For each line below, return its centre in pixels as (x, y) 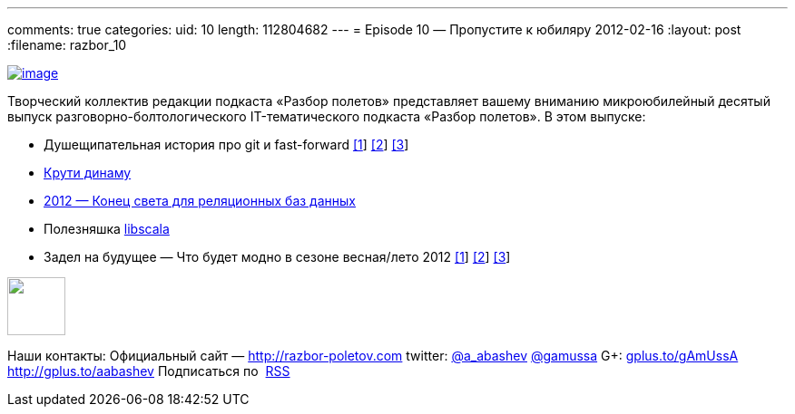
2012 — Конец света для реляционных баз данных (200, 201)
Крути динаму (88, 173)
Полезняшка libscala (107, 229)
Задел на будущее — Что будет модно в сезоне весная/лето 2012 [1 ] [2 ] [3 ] (277, 257)
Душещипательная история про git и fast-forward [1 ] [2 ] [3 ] (226, 144)
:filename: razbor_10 (67, 45)
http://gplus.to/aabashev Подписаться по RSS (149, 371)
